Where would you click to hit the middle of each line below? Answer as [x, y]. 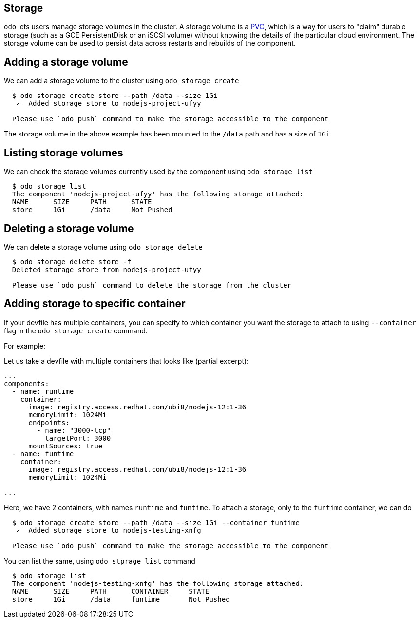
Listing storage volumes [64, 153]
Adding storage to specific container [95, 304]
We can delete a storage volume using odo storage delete [103, 247]
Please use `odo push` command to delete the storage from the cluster [152, 285]
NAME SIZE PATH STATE [82, 202]
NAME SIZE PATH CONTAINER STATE [111, 591]
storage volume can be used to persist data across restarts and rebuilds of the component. [150, 43]
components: [27, 383]
